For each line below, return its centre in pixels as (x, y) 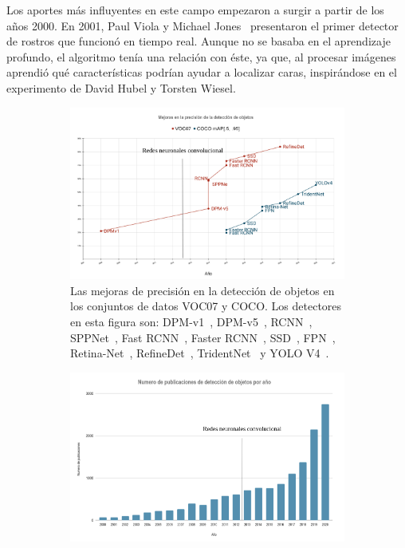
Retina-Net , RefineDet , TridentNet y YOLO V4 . (200, 353)
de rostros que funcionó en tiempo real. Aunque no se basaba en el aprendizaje (199, 41)
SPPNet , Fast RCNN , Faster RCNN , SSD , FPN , (203, 337)
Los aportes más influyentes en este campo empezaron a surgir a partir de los (195, 10)
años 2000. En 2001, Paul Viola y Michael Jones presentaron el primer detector (202, 25)
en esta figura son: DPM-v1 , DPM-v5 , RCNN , (191, 322)
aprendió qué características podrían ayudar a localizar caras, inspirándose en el (202, 72)
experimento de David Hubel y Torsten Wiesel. (121, 87)
